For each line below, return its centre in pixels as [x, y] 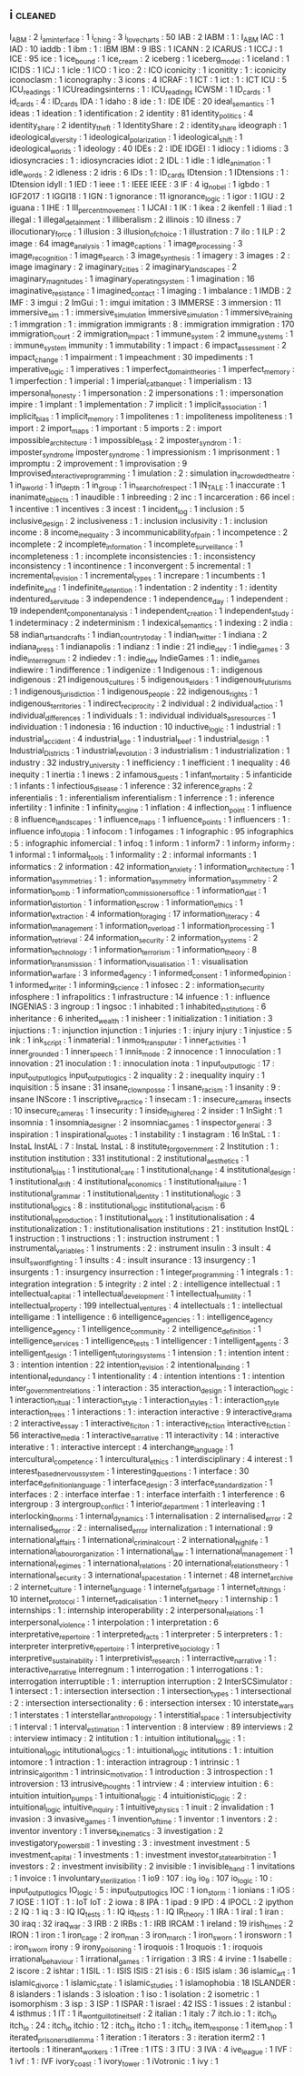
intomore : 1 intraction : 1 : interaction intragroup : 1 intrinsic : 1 [124, 1762]
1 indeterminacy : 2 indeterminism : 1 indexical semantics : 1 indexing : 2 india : [151, 624]
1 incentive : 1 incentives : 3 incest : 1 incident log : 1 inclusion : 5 [127, 510]
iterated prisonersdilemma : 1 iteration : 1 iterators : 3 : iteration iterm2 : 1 [137, 2038]
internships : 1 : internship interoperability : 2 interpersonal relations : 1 [137, 1612]
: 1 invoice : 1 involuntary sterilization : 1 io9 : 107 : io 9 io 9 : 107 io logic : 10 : [141, 1879]
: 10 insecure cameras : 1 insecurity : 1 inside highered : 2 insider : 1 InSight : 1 [146, 1112]
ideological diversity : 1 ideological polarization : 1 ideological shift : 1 [126, 138]
